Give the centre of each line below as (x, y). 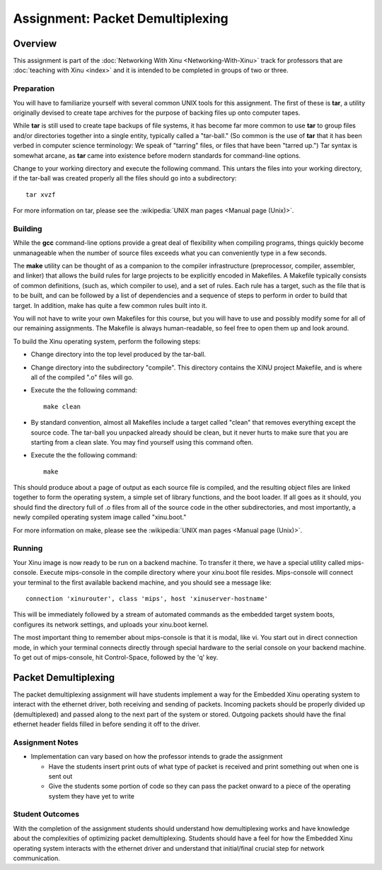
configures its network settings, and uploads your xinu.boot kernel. (111, 624)
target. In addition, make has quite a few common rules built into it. (110, 305)
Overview (35, 44)
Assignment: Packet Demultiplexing (121, 18)
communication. (36, 858)
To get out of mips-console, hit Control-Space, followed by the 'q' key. (116, 657)
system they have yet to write (91, 796)
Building (28, 229)
